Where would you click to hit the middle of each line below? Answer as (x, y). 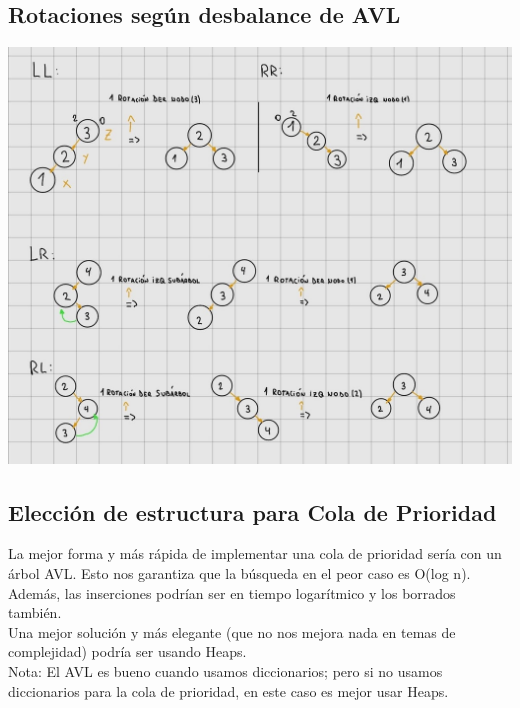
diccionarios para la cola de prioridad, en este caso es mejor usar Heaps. (228, 690)
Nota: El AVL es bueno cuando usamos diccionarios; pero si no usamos (225, 670)
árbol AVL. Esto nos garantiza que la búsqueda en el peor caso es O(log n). (239, 572)
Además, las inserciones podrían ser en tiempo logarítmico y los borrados (232, 592)
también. (35, 612)
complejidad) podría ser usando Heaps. (127, 651)
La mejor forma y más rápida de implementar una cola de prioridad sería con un (255, 553)
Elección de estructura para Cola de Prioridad (252, 511)
